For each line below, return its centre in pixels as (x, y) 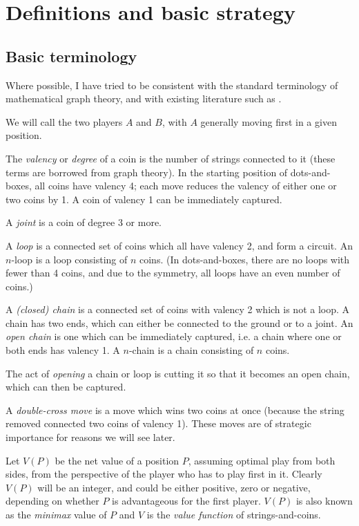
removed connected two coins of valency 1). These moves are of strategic (158, 423)
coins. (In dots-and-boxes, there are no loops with (244, 259)
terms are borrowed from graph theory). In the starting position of (147, 172)
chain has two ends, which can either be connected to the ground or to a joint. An (179, 322)
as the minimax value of (56, 515)
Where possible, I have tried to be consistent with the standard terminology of (172, 85)
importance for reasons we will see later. (90, 437)
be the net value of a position (117, 460)
